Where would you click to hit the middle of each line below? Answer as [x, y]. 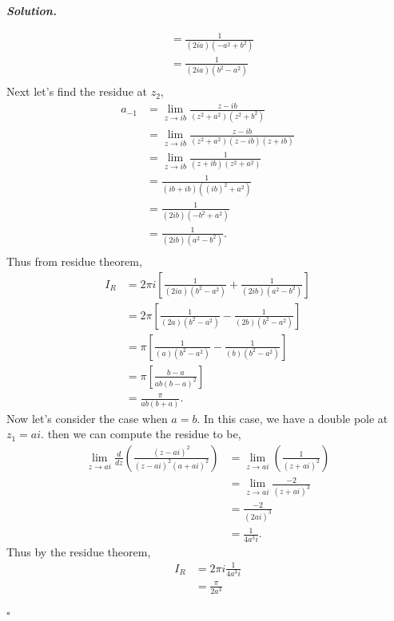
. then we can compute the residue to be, [141, 434]
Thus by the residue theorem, [79, 551]
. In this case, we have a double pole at [293, 418]
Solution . [32, 10]
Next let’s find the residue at [77, 91]
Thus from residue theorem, [74, 261]
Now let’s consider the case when [87, 418]
